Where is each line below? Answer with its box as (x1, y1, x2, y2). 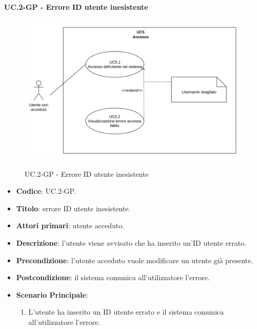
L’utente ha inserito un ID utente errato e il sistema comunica (28, 306, 224, 317)
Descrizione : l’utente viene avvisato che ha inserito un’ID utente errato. (16, 237, 247, 248)
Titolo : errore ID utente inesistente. (16, 203, 131, 213)
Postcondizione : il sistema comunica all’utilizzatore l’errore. (16, 272, 210, 283)
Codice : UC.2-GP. (16, 186, 76, 196)
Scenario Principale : (16, 289, 88, 300)
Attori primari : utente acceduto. (16, 220, 125, 231)
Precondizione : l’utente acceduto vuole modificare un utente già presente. (16, 254, 253, 265)
